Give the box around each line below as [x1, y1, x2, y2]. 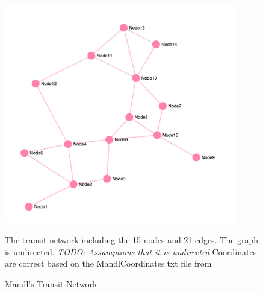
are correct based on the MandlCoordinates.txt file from [5, 257, 212, 270]
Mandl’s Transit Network [5, 277, 97, 290]
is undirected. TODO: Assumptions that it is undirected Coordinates [5, 245, 257, 258]
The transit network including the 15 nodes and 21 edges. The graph [5, 233, 259, 246]
